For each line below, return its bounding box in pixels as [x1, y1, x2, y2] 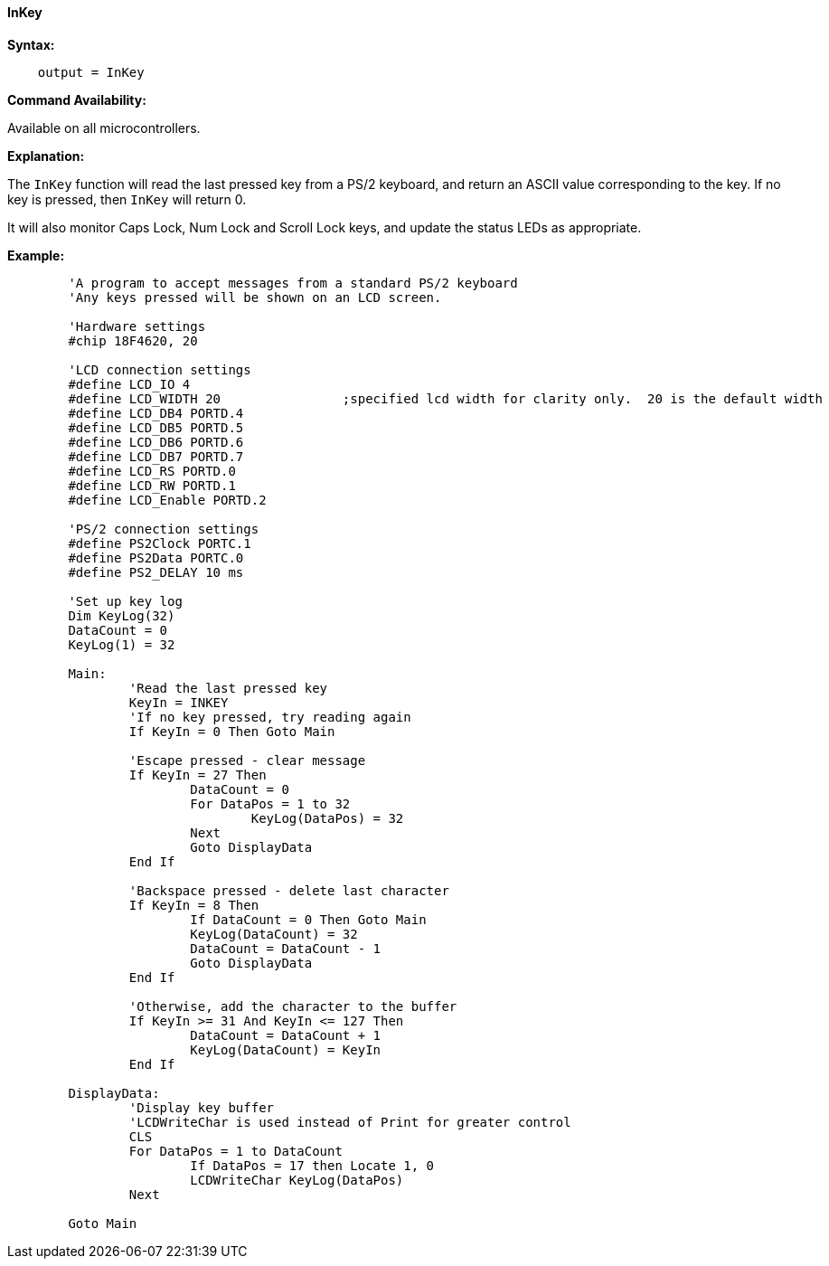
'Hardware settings [68, 318, 206, 334]
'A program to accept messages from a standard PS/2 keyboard [68, 275, 518, 290]
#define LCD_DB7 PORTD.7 [68, 449, 244, 464]
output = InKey [37, 64, 145, 80]
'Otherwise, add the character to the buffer [128, 998, 457, 1014]
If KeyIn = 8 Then [128, 897, 259, 912]
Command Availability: [7, 91, 146, 108]
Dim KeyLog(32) [68, 608, 175, 623]
